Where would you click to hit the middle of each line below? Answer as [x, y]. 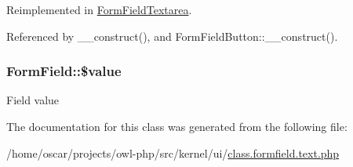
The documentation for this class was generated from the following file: [177, 126]
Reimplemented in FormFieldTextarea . [99, 9]
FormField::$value [64, 71]
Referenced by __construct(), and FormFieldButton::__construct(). [172, 36]
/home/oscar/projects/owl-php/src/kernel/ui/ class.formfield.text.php [173, 152]
